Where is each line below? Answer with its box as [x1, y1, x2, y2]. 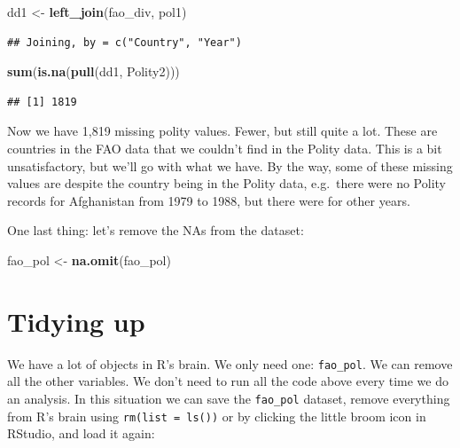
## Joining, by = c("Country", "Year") [7, 35, 242, 49]
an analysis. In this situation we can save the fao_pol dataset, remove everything [7, 389, 450, 407]
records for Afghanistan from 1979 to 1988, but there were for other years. [7, 191, 410, 209]
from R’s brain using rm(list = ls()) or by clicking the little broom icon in [7, 406, 426, 425]
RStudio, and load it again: [7, 424, 155, 443]
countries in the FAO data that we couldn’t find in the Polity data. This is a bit [7, 138, 442, 157]
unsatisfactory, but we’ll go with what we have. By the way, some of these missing [7, 156, 453, 175]
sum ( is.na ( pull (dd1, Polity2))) [7, 62, 180, 81]
